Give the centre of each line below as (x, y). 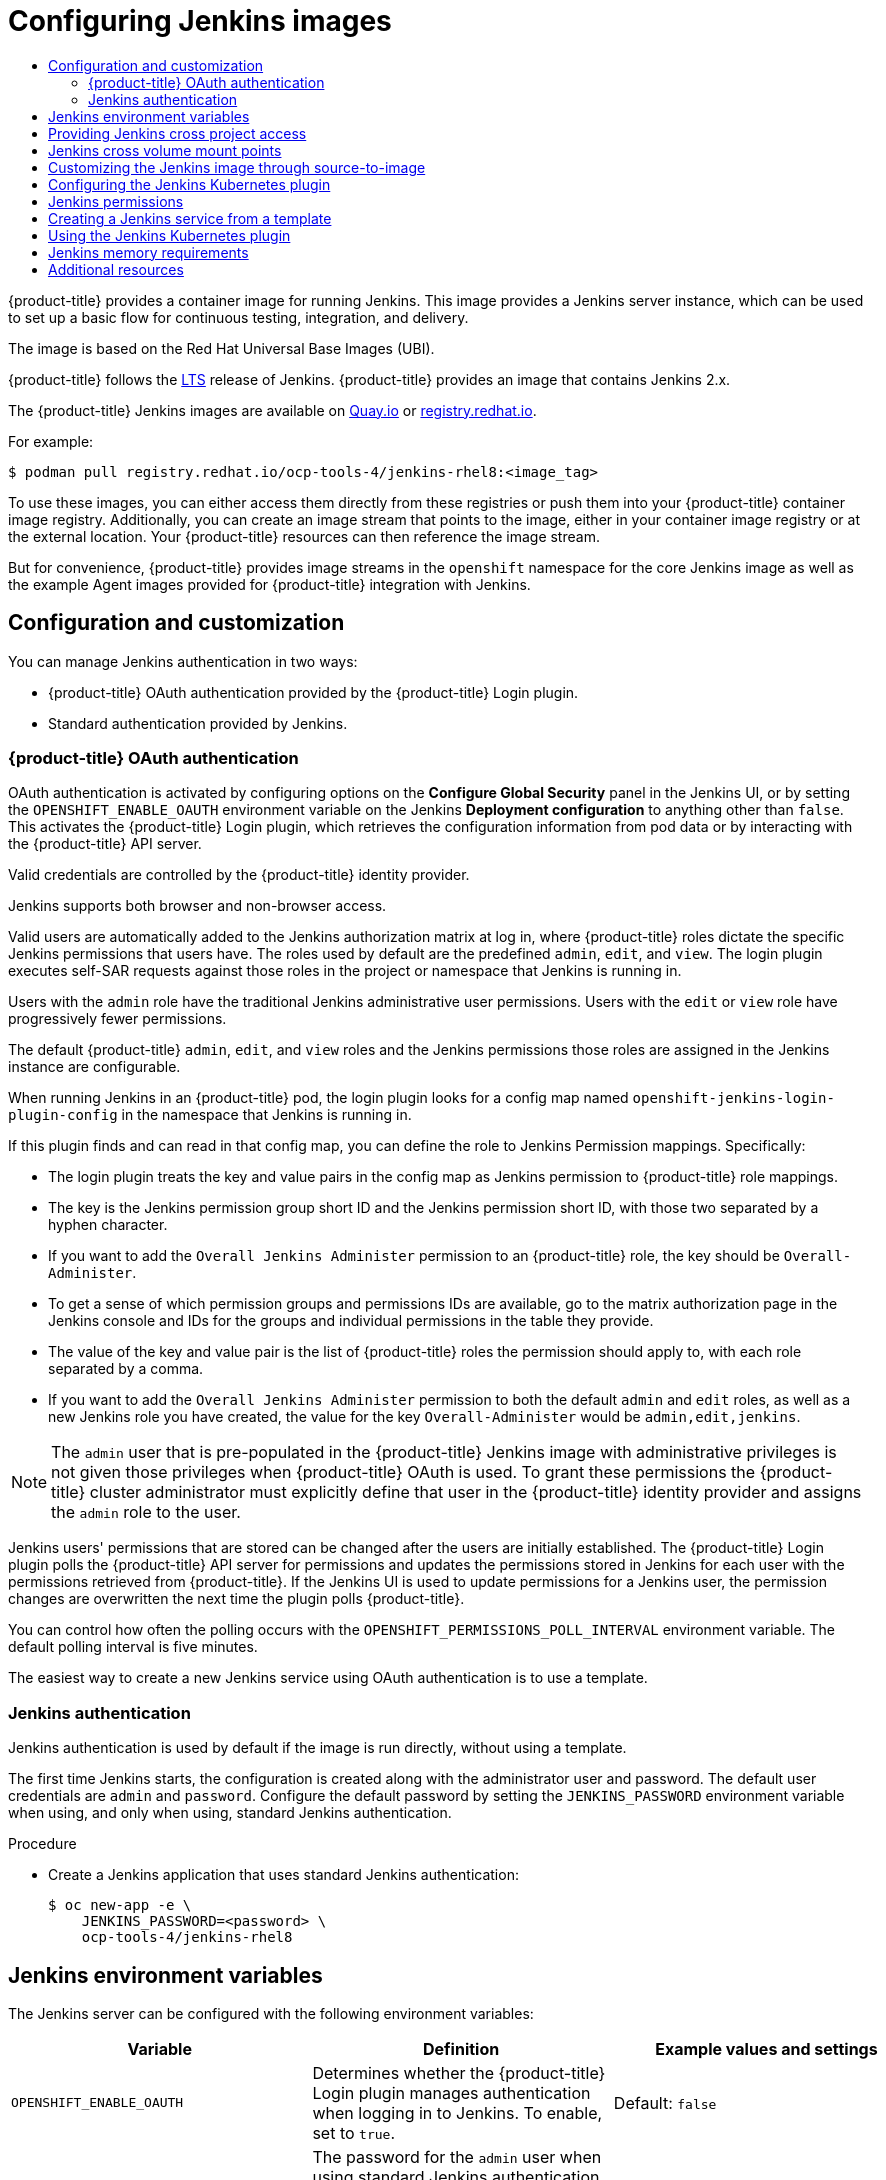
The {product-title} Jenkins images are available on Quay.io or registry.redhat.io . (272, 410)
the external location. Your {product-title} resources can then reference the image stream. (304, 536)
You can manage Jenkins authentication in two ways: (183, 661)
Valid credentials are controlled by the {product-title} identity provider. (239, 875)
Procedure (42, 1844)
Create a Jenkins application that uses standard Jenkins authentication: (283, 1875)
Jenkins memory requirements (148, 252)
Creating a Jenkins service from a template (190, 218)
